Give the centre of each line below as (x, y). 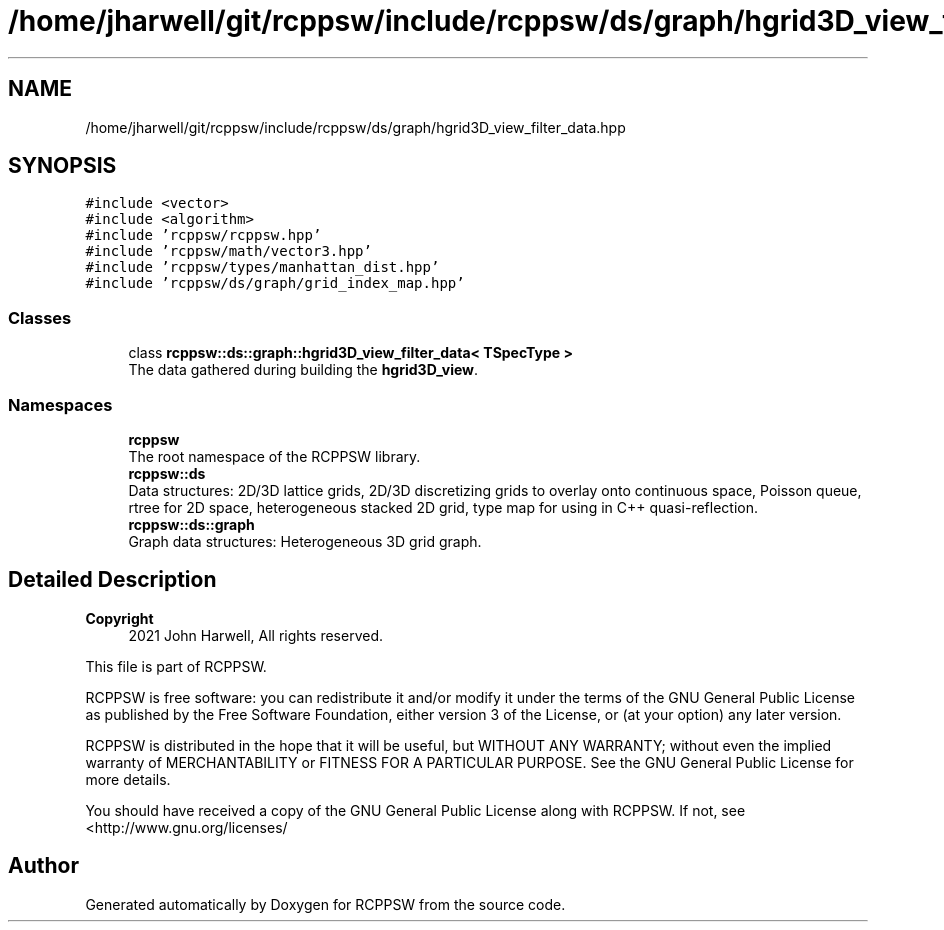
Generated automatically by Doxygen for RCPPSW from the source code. (325, 904)
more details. (128, 779)
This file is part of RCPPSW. (176, 666)
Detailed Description (112, 580)
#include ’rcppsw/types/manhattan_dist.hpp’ (262, 267)
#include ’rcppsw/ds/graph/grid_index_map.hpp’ (275, 283)
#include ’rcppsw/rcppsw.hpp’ (203, 235)
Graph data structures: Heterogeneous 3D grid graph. (305, 541)
